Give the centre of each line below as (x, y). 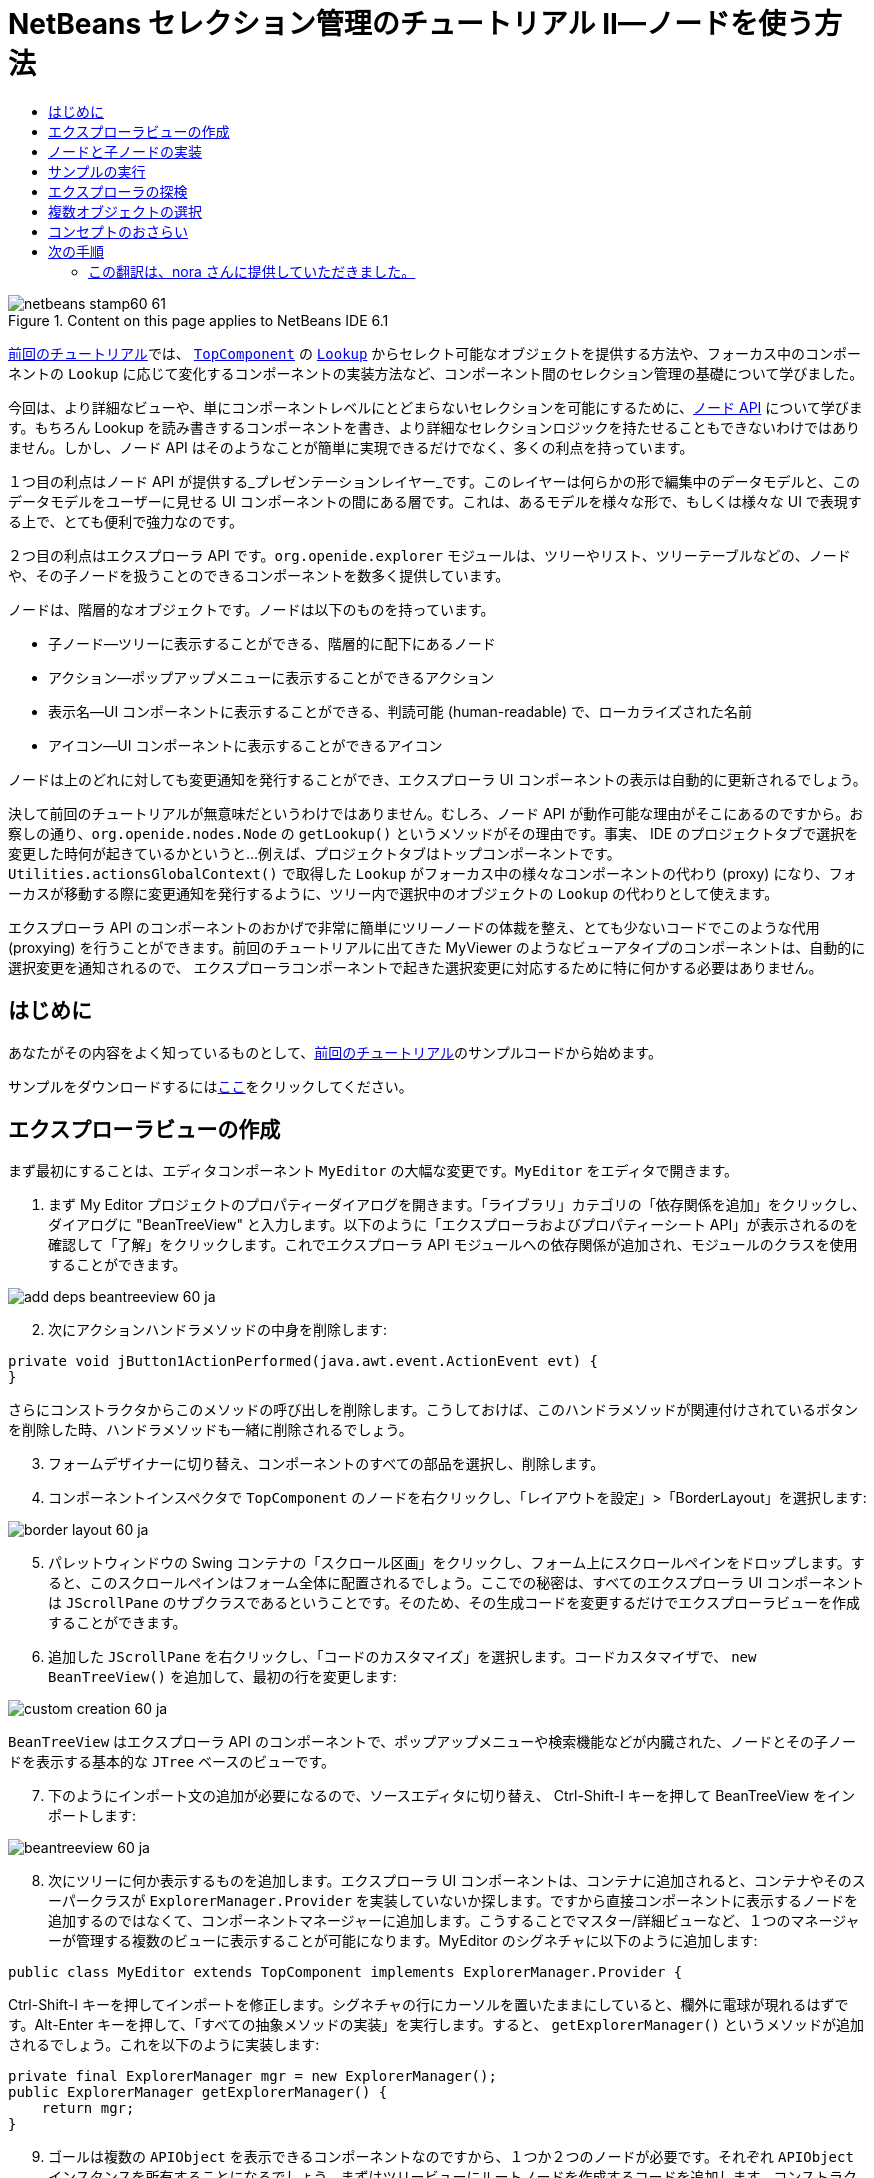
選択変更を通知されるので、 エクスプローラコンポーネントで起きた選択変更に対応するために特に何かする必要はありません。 (415, 967)
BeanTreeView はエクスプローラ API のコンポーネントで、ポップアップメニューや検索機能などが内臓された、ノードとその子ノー (432, 1742)
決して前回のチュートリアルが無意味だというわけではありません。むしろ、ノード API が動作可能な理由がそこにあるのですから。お (436, 813)
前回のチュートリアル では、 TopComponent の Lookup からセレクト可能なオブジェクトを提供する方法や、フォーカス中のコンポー (434, 353)
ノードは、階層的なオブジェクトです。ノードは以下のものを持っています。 (251, 609)
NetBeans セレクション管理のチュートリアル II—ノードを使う (411, 24)
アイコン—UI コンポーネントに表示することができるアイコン (245, 745)
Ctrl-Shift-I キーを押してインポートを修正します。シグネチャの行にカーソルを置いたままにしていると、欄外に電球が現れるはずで (428, 2005)
